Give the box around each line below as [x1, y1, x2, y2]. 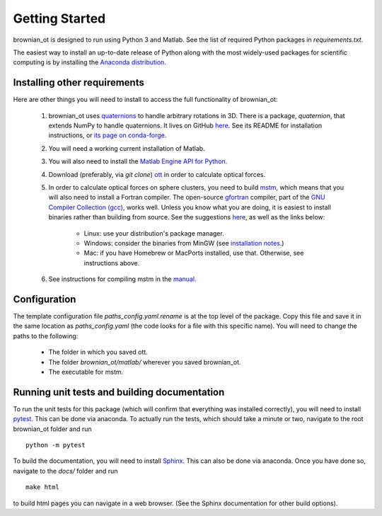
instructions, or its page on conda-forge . [48, 131, 167, 139]
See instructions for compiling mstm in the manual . [48, 275, 197, 283]
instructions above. [83, 258, 140, 267]
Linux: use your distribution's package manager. [83, 229, 224, 237]
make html [25, 483, 59, 491]
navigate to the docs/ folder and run [13, 466, 118, 475]
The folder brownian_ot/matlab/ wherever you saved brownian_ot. [48, 357, 241, 366]
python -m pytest [25, 441, 86, 449]
